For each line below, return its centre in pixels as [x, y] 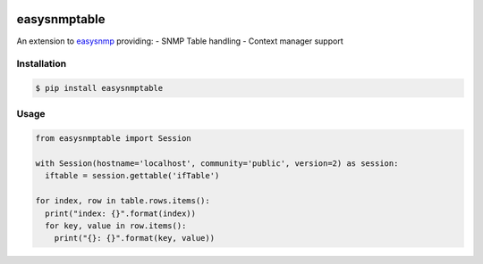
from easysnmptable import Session [113, 139]
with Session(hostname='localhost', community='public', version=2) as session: [217, 163]
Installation [42, 64]
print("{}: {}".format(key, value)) [134, 238]
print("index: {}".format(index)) [121, 213]
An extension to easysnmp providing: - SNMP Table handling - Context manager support [180, 41]
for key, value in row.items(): [116, 226]
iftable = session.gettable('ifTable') [132, 176]
